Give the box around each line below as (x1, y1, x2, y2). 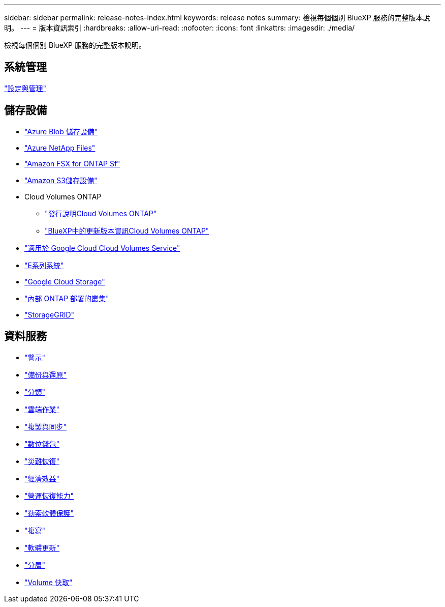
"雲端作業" (24, 404, 60, 414)
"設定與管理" (4, 83, 47, 93)
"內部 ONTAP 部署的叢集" (24, 294, 109, 303)
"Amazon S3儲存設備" (24, 176, 98, 185)
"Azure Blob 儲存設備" (24, 127, 98, 136)
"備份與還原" (24, 370, 67, 379)
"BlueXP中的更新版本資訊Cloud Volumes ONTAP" (45, 226, 209, 235)
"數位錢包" (24, 439, 60, 448)
